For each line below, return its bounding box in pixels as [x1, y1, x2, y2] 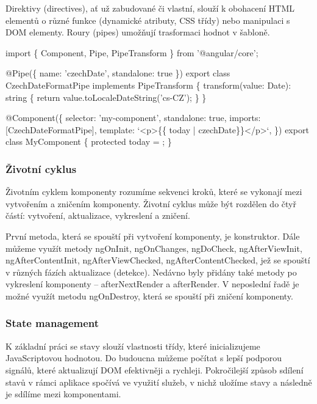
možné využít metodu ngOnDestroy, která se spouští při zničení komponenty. [5, 289, 293, 302]
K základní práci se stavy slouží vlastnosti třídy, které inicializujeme [5, 339, 260, 352]
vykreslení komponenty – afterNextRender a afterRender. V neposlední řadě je [5, 277, 299, 290]
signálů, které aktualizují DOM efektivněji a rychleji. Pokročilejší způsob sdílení [5, 363, 304, 376]
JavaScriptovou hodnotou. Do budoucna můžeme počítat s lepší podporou [5, 351, 282, 364]
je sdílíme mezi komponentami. [5, 387, 121, 400]
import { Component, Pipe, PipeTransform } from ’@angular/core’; [5, 46, 258, 59]
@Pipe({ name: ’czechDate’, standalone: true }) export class [5, 67, 230, 79]
